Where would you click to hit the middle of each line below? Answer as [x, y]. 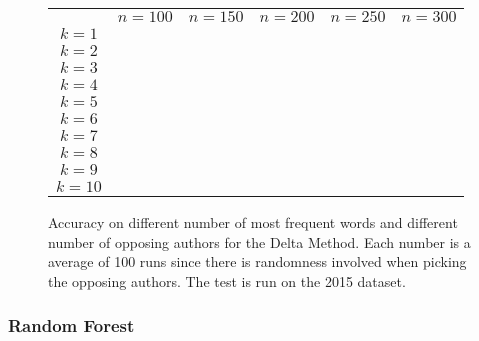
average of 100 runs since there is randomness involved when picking [257, 261]
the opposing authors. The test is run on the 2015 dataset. [227, 280]
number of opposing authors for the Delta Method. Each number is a [259, 241]
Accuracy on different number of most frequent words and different [253, 222]
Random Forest [71, 325]
